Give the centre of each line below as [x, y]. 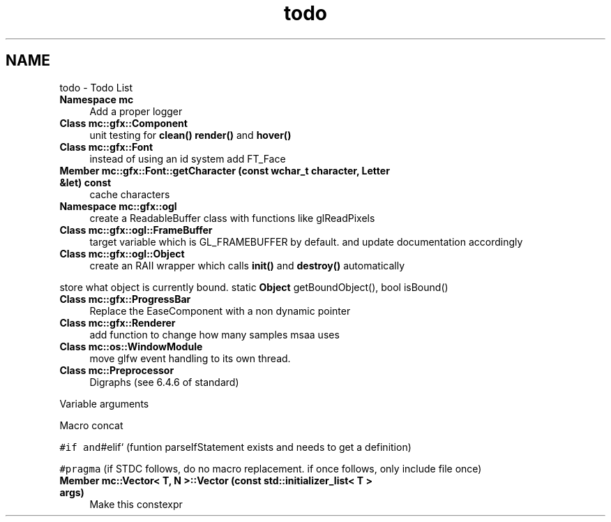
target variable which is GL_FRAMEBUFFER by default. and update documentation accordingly [306, 241]
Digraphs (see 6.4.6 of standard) [164, 382]
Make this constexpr [136, 504]
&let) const [85, 182]
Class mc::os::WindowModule [131, 346]
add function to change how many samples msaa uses [214, 334]
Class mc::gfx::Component [123, 123]
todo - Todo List [96, 87]
